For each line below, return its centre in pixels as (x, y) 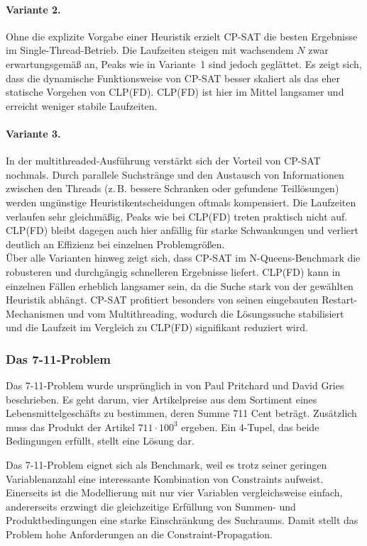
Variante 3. (33, 133)
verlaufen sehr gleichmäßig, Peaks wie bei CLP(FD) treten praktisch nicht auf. (177, 216)
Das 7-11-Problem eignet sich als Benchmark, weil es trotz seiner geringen (166, 465)
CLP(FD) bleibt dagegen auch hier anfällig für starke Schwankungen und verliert (182, 230)
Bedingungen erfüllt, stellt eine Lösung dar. (100, 441)
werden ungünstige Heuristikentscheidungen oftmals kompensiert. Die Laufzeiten (181, 202)
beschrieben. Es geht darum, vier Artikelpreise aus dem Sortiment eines (161, 399)
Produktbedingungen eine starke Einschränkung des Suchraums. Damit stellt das (182, 520)
